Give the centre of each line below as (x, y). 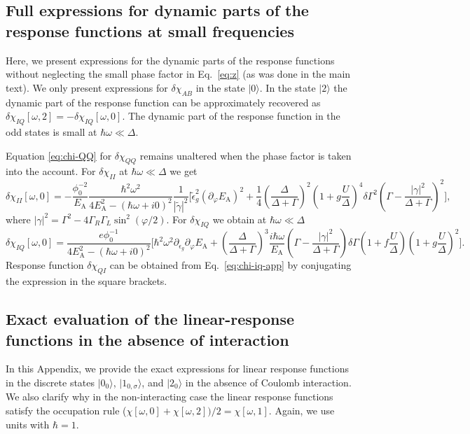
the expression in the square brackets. (87, 281)
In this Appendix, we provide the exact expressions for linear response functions (177, 369)
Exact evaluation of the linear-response (150, 319)
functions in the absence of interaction (147, 339)
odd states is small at (51, 131)
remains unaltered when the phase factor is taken (246, 155)
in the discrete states (50, 382)
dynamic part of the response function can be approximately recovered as (163, 102)
